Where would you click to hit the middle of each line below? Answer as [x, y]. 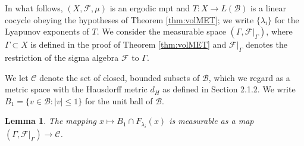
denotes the [266, 44]
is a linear [268, 8]
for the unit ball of [119, 100]
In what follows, [34, 8]
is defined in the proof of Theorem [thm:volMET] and [129, 44]
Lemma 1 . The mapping [51, 121]
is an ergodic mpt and [150, 8]
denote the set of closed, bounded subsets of [120, 77]
